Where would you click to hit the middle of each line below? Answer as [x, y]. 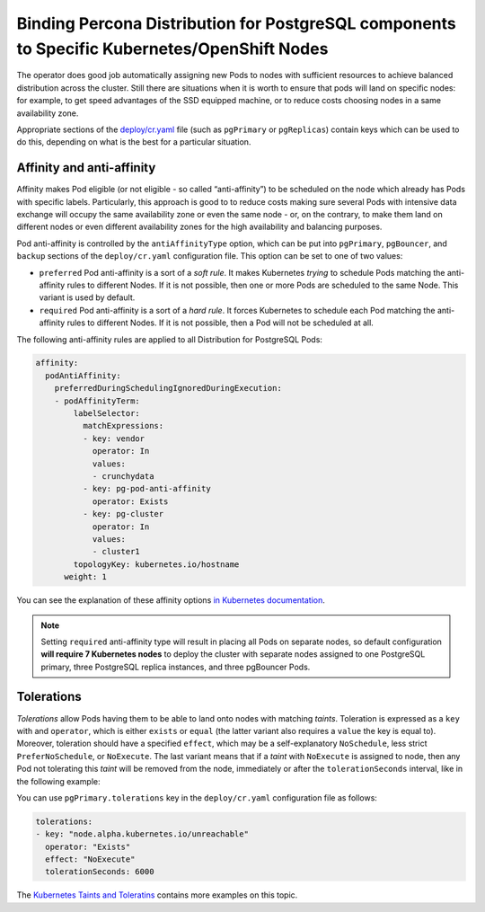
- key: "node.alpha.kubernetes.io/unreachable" [142, 834]
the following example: [58, 781]
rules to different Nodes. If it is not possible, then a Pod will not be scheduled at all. [220, 323]
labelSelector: [107, 414]
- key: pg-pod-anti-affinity [146, 489]
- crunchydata [123, 476]
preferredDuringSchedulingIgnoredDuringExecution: [168, 388]
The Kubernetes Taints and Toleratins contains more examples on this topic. [157, 895]
